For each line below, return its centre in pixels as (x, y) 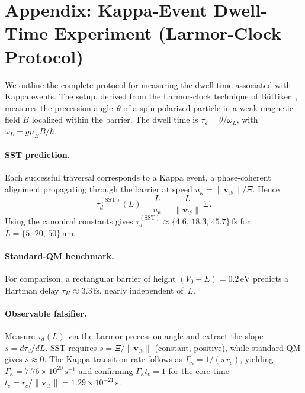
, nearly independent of (141, 290)
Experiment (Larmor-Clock (168, 33)
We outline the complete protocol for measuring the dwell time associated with (148, 84)
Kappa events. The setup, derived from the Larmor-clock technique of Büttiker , (151, 96)
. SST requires (71, 347)
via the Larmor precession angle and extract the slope (166, 335)
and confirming (106, 370)
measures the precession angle (59, 107)
